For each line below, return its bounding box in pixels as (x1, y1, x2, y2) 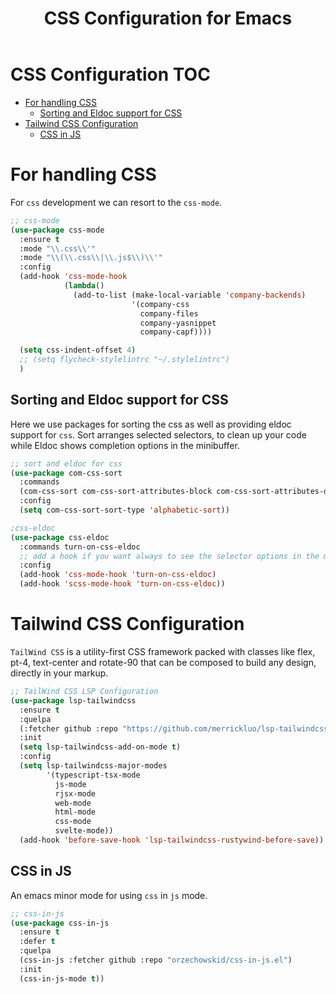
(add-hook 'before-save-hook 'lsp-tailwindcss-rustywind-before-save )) (19, 835, 325, 845)
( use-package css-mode (10, 225, 105, 235)
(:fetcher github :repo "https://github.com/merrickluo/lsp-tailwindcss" (19, 723, 333, 734)
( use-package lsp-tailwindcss (10, 695, 137, 706)
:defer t (19, 937, 56, 947)
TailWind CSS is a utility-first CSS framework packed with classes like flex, (10, 646, 316, 657)
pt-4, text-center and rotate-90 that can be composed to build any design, (10, 657, 317, 668)
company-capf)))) (139, 327, 213, 337)
